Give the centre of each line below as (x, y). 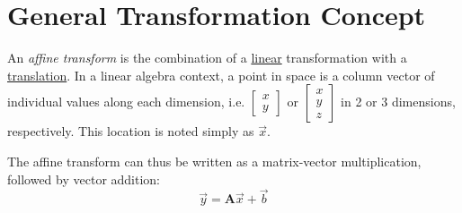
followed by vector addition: (84, 179)
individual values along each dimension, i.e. (126, 102)
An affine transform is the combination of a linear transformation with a (207, 58)
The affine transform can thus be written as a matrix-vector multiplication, (214, 161)
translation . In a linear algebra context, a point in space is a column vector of (221, 75)
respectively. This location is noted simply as (131, 131)
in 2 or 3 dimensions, (398, 102)
